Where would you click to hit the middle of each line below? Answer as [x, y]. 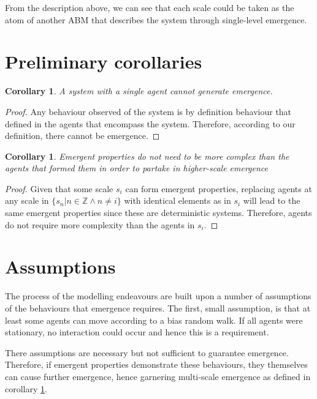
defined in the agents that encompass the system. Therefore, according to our [150, 123]
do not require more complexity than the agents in [100, 224]
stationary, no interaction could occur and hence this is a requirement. [137, 332]
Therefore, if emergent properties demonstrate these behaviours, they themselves [156, 364]
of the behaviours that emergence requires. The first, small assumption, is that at [158, 308]
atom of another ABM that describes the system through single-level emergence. [156, 19]
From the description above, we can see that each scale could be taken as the [150, 7]
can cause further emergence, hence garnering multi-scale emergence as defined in [158, 376]
